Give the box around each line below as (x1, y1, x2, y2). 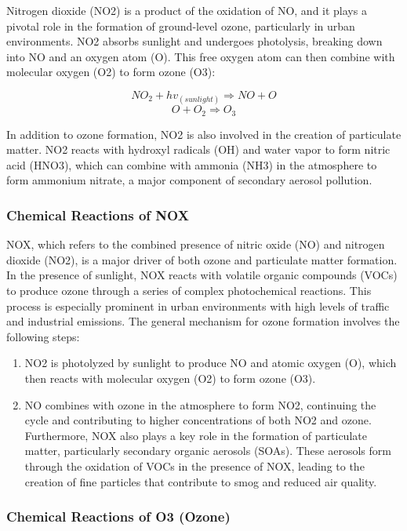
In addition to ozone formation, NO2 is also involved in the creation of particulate (6, 125, 402, 142)
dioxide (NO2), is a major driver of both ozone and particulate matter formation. (6, 251, 398, 267)
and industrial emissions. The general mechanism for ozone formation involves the (6, 313, 400, 329)
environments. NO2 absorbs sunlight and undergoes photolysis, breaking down (6, 33, 383, 49)
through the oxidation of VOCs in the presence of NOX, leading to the (24, 457, 365, 474)
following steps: (6, 328, 80, 344)
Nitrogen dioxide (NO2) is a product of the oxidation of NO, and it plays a (6, 2, 367, 18)
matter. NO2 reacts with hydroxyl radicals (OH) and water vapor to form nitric (6, 141, 391, 158)
